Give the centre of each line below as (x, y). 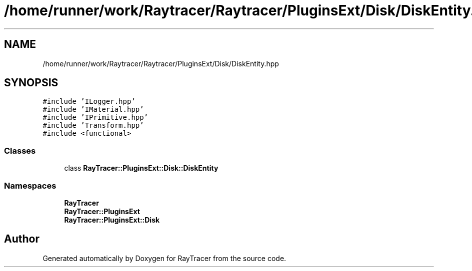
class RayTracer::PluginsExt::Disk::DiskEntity (141, 168)
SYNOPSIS (31, 83)
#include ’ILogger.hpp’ (89, 102)
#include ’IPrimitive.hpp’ (95, 118)
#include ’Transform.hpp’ (93, 126)
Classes (20, 150)
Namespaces (30, 185)
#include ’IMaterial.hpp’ (93, 110)
